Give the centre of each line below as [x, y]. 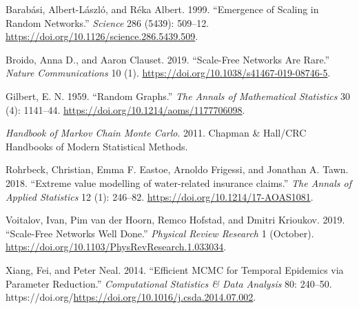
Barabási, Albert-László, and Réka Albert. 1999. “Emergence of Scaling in [162, 9]
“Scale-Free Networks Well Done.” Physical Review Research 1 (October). [160, 233]
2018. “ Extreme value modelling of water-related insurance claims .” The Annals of [179, 182]
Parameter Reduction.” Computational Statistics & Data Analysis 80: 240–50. [169, 283]
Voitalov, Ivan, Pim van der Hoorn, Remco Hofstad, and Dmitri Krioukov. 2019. [175, 220]
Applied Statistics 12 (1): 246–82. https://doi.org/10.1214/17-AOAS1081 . [160, 196]
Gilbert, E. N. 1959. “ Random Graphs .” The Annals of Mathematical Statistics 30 [178, 96]
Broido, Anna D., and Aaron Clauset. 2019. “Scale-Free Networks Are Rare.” [168, 59]
